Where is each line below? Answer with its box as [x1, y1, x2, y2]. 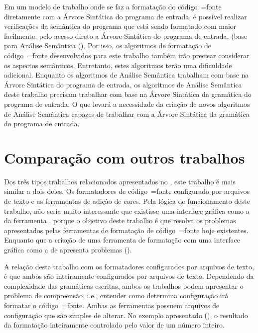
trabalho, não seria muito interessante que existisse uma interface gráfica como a [4, 205, 250, 216]
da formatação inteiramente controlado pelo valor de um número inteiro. [4, 320, 225, 330]
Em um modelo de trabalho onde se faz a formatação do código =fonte [4, 1, 222, 11]
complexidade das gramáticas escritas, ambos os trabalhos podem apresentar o [4, 280, 244, 291]
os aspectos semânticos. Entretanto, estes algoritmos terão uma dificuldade [4, 60, 232, 70]
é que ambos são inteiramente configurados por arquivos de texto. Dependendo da [4, 271, 254, 281]
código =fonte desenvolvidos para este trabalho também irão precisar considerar [4, 50, 250, 60]
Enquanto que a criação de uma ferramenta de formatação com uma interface [4, 235, 241, 245]
